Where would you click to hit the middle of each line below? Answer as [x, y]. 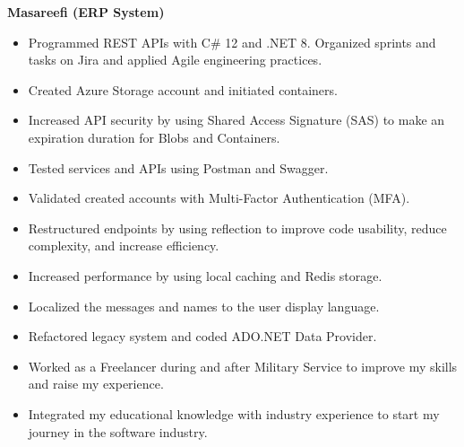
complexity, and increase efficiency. [124, 245]
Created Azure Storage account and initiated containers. [183, 89]
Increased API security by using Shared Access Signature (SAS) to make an [236, 120]
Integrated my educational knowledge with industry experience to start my [234, 413]
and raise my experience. [96, 384]
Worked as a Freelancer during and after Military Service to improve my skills [243, 366]
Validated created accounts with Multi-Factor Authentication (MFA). [219, 198]
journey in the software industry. [118, 431]
